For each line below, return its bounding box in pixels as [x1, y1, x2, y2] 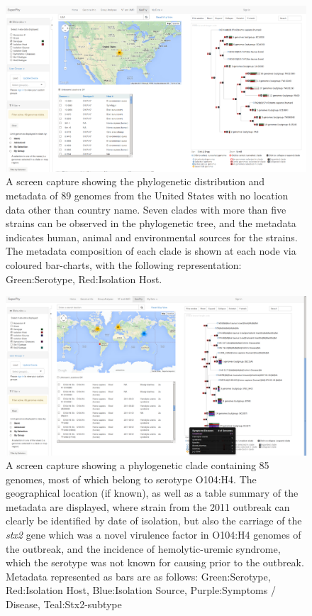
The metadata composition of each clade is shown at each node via [6, 243, 296, 258]
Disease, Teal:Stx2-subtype [6, 597, 122, 612]
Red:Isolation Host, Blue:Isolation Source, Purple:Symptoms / [6, 583, 276, 598]
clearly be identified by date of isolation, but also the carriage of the [6, 513, 302, 528]
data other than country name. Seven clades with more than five [6, 202, 286, 216]
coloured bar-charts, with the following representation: [6, 257, 242, 272]
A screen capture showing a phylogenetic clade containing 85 [6, 458, 269, 473]
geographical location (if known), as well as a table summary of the [6, 485, 299, 500]
